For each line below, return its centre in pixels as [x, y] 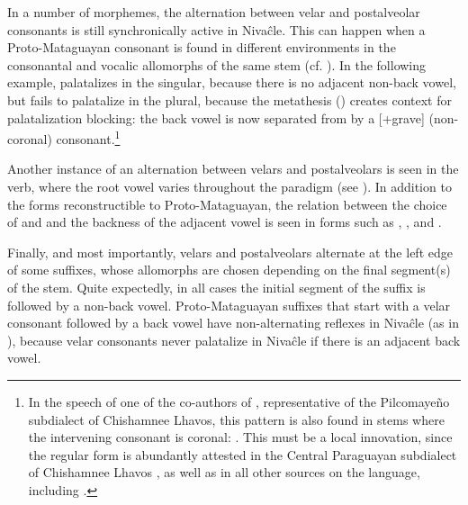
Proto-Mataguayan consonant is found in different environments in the [202, 47]
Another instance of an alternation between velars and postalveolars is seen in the [233, 169]
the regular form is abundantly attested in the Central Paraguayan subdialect [243, 454]
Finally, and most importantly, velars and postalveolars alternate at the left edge [230, 252]
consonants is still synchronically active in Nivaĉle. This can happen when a [216, 29]
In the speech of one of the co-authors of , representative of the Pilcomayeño [239, 401]
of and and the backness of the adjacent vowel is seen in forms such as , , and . [225, 222]
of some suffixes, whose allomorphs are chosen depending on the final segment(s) [229, 270]
